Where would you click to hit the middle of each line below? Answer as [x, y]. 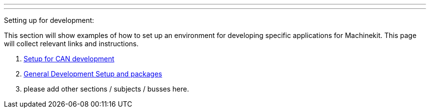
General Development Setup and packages [93, 74]
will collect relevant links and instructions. [71, 44]
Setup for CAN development [69, 59]
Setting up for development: [49, 20]
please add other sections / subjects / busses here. [107, 89]
